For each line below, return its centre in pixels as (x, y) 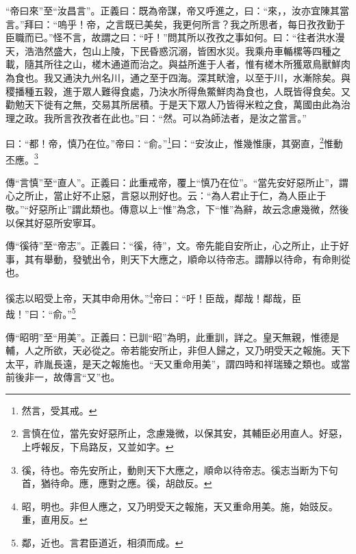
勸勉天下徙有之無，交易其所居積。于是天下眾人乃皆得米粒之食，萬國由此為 (173, 104)
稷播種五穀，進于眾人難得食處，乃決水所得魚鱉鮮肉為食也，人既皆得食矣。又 (178, 91)
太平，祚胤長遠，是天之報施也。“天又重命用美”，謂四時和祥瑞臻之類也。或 (173, 363)
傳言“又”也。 (91, 377)
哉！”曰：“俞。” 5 (41, 313)
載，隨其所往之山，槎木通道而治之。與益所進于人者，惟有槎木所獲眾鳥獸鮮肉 (178, 64)
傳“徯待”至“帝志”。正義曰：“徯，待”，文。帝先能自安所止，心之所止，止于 (173, 245)
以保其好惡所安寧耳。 (53, 222)
